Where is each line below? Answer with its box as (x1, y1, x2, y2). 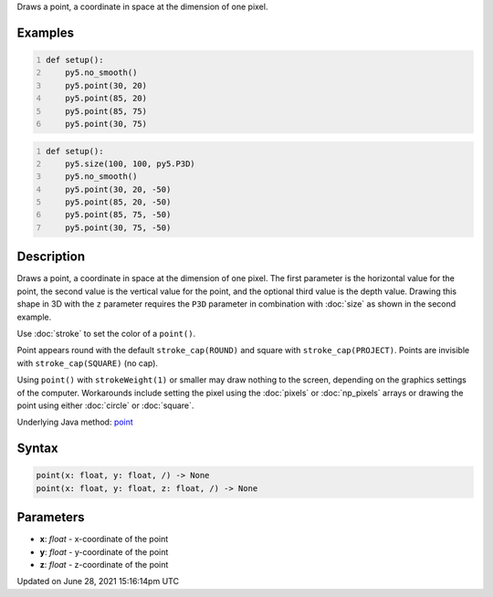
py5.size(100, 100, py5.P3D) (65, 158, 195, 169)
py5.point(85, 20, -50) (65, 197, 172, 207)
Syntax (16, 441, 58, 456)
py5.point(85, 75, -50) (65, 210, 172, 220)
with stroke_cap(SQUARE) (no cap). (16, 357, 159, 369)
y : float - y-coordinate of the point (39, 546, 169, 557)
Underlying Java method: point (16, 416, 134, 428)
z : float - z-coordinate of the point (39, 559, 169, 570)
